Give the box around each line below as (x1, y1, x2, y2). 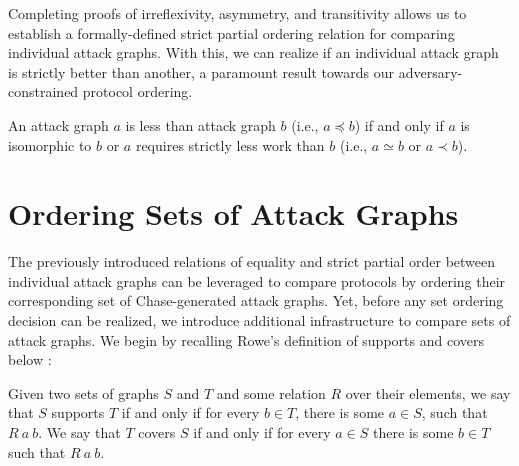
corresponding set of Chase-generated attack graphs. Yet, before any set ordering (8, 290, 504, 311)
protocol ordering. (82, 81, 193, 102)
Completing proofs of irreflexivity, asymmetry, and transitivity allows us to (8, 3, 467, 23)
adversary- (398, 61, 463, 82)
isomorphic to (8, 134, 92, 155)
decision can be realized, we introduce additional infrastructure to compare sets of (8, 310, 511, 331)
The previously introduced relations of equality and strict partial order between (8, 251, 496, 272)
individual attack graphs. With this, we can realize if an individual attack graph (8, 42, 499, 63)
